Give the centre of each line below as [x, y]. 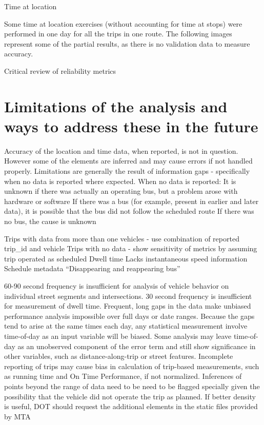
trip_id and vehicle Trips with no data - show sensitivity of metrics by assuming [131, 248]
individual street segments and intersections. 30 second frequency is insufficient [128, 296]
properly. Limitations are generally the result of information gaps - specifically [127, 171]
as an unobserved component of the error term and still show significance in [137, 346]
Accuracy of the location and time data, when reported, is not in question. [121, 150]
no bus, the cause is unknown [50, 221]
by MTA [17, 416]
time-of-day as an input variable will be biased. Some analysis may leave [118, 336]
